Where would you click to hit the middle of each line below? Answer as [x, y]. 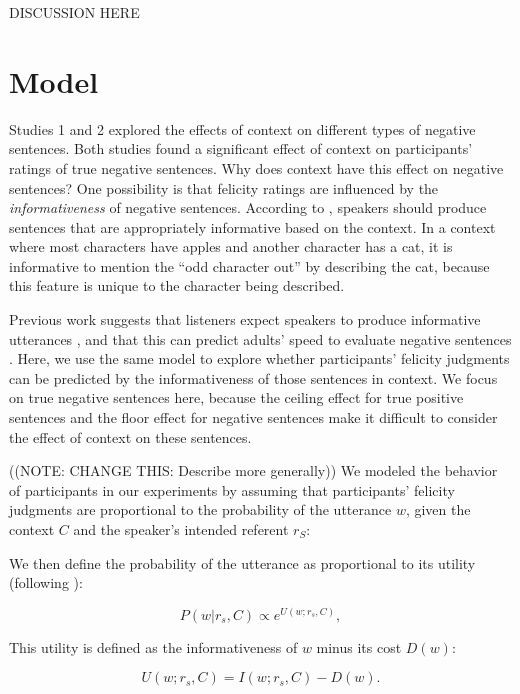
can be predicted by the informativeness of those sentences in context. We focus [253, 377]
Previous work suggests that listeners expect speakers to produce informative [245, 319]
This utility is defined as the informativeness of [153, 646]
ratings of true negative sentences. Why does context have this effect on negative [256, 167]
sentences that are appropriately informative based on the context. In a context [252, 226]
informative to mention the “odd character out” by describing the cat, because [249, 265]
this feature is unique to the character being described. [177, 285]
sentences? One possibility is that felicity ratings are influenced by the [224, 187]
